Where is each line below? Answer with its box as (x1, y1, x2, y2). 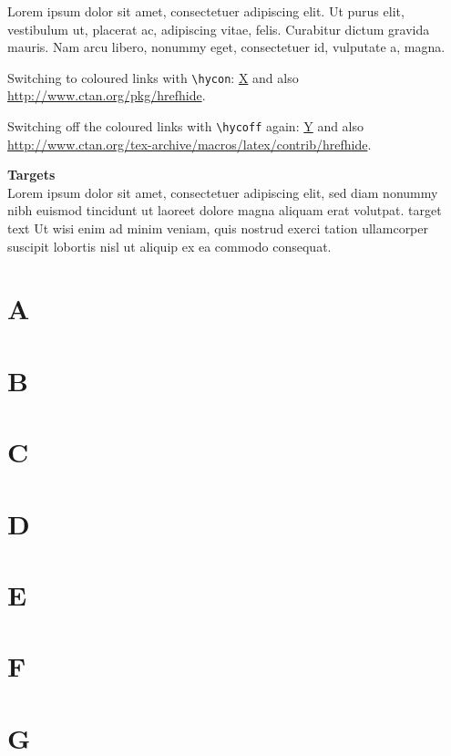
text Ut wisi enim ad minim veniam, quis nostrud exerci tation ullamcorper (7, 219, 428, 238)
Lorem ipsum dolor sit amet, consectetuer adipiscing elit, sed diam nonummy (7, 182, 438, 202)
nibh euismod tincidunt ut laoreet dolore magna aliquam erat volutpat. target (7, 201, 442, 220)
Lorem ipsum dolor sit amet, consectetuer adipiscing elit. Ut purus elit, (7, 2, 405, 20)
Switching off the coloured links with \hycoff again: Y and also (7, 117, 364, 136)
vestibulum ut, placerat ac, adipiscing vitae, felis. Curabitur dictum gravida (7, 19, 430, 38)
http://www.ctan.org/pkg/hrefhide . (7, 86, 206, 105)
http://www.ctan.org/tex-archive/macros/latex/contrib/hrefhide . (7, 134, 372, 153)
